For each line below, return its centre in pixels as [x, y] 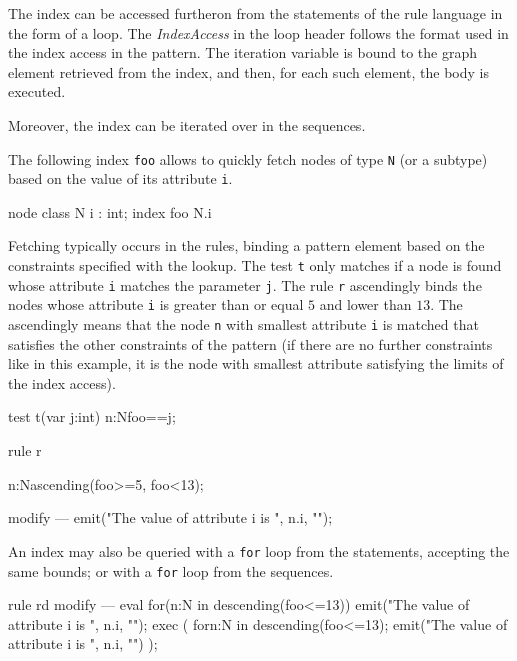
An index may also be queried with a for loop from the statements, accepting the [259, 550]
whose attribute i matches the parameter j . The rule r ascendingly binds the [245, 284]
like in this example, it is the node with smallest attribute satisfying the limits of [256, 363]
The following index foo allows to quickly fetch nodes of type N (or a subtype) [248, 158]
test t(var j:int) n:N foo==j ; [92, 416]
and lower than [365, 304]
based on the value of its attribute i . [120, 178]
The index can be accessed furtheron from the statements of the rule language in [255, 13]
